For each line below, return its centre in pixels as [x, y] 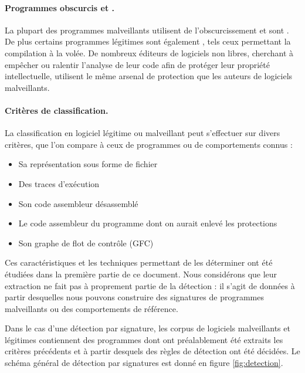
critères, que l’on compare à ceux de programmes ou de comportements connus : [149, 144]
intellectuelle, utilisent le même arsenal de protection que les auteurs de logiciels [149, 76]
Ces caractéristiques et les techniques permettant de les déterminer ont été [139, 262]
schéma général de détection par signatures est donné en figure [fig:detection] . [144, 363]
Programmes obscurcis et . [60, 7]
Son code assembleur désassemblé [78, 203]
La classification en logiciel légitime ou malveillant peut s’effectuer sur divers [143, 133]
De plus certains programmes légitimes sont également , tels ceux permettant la [148, 41]
